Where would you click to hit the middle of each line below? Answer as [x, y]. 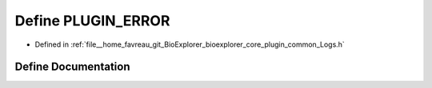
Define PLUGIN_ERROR [92, 21]
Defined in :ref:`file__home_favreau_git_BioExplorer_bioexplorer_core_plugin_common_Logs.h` [190, 44]
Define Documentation [72, 67]
